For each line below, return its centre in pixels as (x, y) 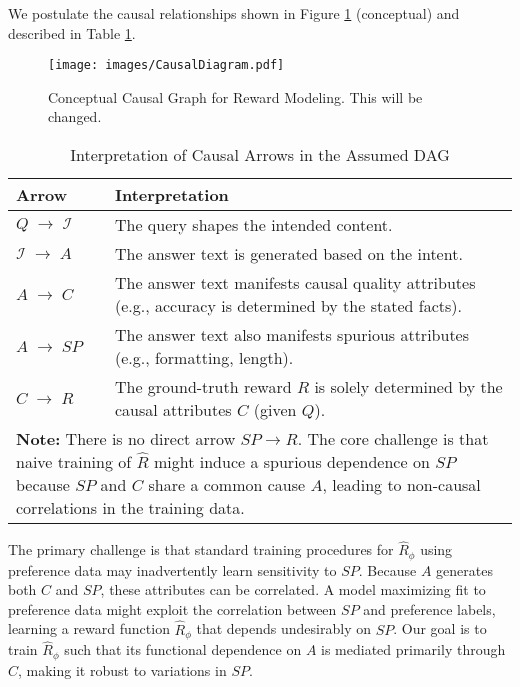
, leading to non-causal (401, 485)
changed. (75, 116)
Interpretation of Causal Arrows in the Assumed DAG (260, 155)
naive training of (74, 462)
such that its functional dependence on (183, 649)
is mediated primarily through (413, 649)
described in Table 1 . (72, 32)
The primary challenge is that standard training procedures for (201, 549)
